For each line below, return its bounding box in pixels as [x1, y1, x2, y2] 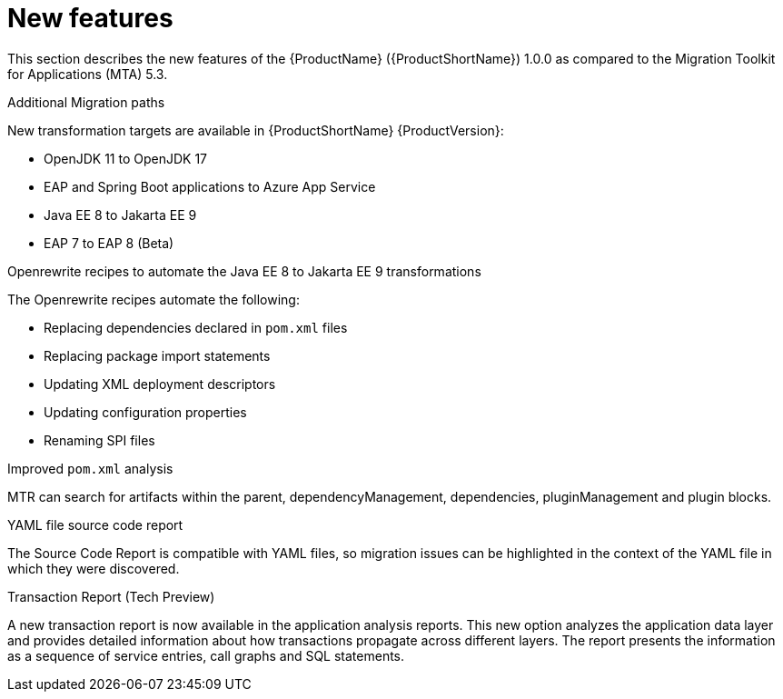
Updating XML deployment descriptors [44, 375, 276, 392]
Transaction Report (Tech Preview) [7, 588, 215, 604]
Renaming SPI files [44, 432, 155, 448]
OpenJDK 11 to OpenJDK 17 [44, 150, 208, 166]
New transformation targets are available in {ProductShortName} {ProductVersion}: [7, 122, 504, 138]
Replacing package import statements [44, 347, 271, 364]
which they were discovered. [7, 560, 180, 576]
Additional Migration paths [7, 94, 165, 110]
